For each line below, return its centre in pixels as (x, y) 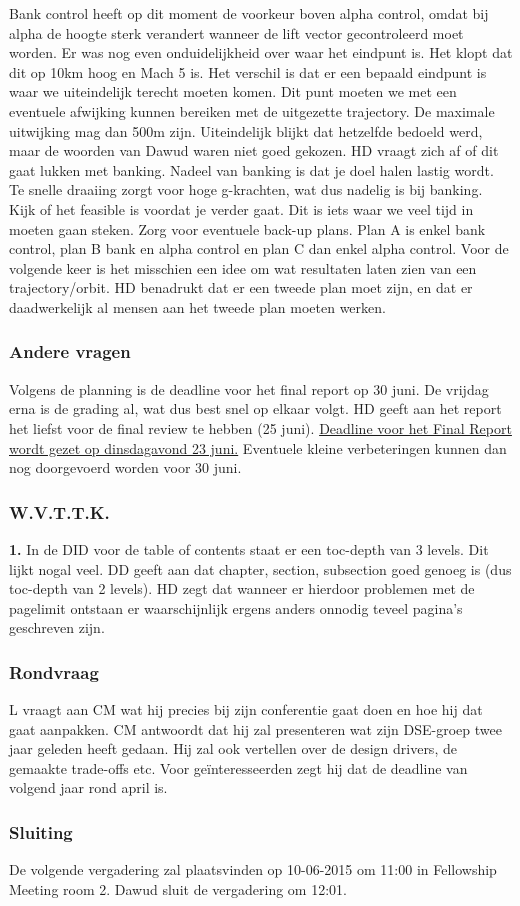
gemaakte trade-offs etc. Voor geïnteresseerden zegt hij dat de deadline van (238, 767)
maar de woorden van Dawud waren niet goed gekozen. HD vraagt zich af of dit (254, 150)
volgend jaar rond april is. (88, 787)
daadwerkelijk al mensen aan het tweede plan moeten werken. (197, 306)
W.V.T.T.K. (59, 511)
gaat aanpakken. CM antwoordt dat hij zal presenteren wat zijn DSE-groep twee (255, 728)
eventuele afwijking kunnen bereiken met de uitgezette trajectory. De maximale (252, 110)
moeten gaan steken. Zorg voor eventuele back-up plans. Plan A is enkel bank (247, 228)
